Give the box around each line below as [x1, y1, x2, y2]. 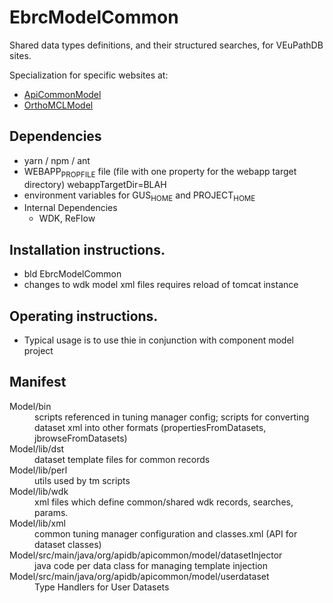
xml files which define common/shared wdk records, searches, [34, 496, 294, 508]
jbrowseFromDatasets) [34, 432, 128, 444]
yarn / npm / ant [23, 154, 91, 166]
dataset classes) [34, 538, 102, 550]
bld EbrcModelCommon [23, 268, 122, 280]
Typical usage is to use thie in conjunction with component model [23, 334, 294, 346]
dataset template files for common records [34, 453, 211, 465]
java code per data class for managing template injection [34, 559, 268, 571]
